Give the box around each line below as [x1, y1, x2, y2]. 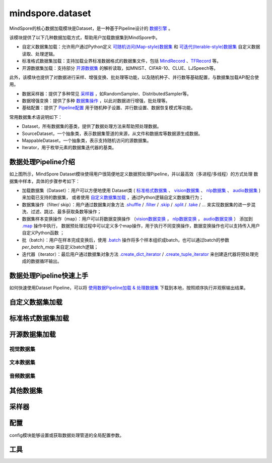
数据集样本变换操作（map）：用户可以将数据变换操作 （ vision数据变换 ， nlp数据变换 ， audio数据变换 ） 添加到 [22, 215, 253, 222]
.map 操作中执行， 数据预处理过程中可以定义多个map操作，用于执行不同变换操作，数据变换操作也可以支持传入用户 [22, 223, 260, 229]
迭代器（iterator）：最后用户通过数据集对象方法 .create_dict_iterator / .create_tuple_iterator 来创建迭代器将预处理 [22, 251, 254, 257]
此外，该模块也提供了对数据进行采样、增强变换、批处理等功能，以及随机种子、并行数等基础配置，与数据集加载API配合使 [9, 74, 259, 80]
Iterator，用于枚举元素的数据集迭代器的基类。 [22, 145, 117, 151]
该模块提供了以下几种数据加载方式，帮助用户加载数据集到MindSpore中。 [9, 34, 161, 40]
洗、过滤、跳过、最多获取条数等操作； [22, 209, 102, 215]
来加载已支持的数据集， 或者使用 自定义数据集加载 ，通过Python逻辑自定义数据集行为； [22, 195, 204, 201]
